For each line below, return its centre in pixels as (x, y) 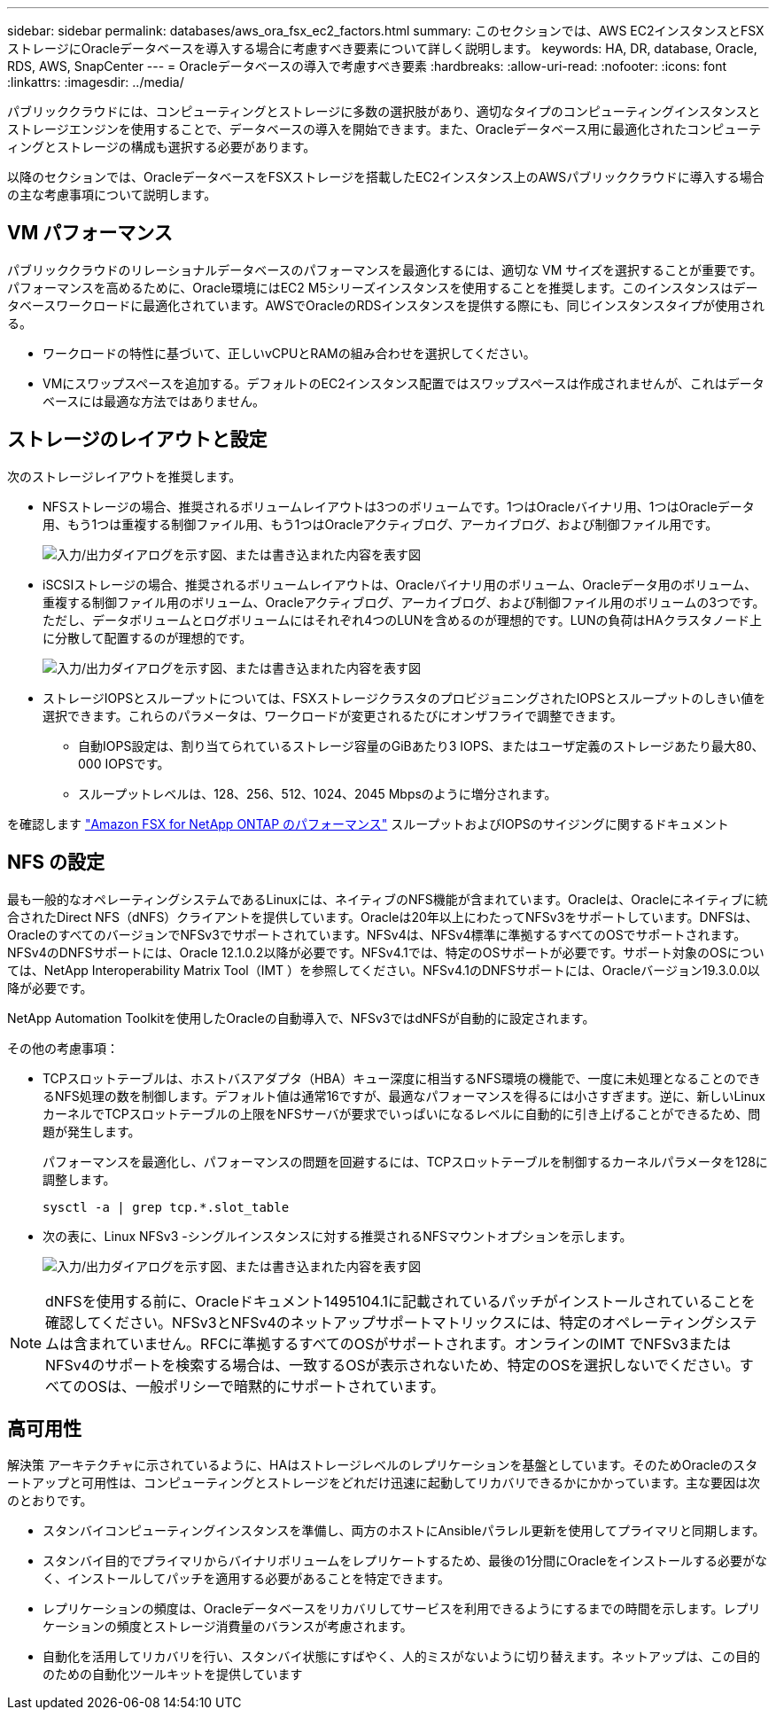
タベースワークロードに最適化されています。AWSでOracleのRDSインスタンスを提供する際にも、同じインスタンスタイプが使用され (386, 305)
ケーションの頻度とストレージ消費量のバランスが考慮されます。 (228, 1627)
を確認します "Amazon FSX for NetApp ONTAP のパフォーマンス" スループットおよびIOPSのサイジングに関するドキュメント (368, 823)
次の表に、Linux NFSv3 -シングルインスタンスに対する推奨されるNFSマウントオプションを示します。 (338, 1236)
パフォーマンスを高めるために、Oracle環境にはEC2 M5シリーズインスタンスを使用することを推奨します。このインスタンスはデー (383, 287)
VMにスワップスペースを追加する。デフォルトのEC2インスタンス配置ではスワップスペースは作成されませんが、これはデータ (404, 383)
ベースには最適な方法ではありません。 (154, 401)
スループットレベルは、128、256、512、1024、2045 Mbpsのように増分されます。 (318, 793)
